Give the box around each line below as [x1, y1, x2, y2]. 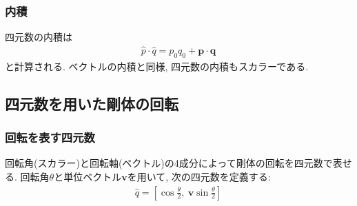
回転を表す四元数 [5, 129, 95, 146]
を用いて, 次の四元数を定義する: [127, 169, 271, 184]
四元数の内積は [5, 30, 72, 44]
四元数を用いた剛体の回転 [5, 92, 178, 114]
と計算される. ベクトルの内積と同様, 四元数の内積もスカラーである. [5, 59, 309, 73]
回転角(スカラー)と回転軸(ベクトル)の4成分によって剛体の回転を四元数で [5, 156, 333, 170]
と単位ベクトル [54, 169, 122, 184]
